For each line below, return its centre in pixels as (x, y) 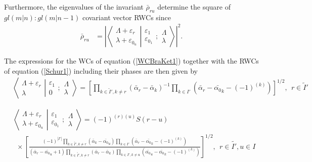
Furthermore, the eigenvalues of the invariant (74, 7)
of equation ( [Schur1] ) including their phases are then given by (101, 70)
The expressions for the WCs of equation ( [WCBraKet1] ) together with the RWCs (131, 60)
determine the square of (194, 7)
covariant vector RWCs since (126, 17)
